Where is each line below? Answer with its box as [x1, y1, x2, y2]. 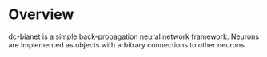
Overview [8, 6, 74, 24]
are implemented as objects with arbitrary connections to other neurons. [8, 40, 247, 49]
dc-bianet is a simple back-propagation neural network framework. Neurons [8, 32, 260, 41]
